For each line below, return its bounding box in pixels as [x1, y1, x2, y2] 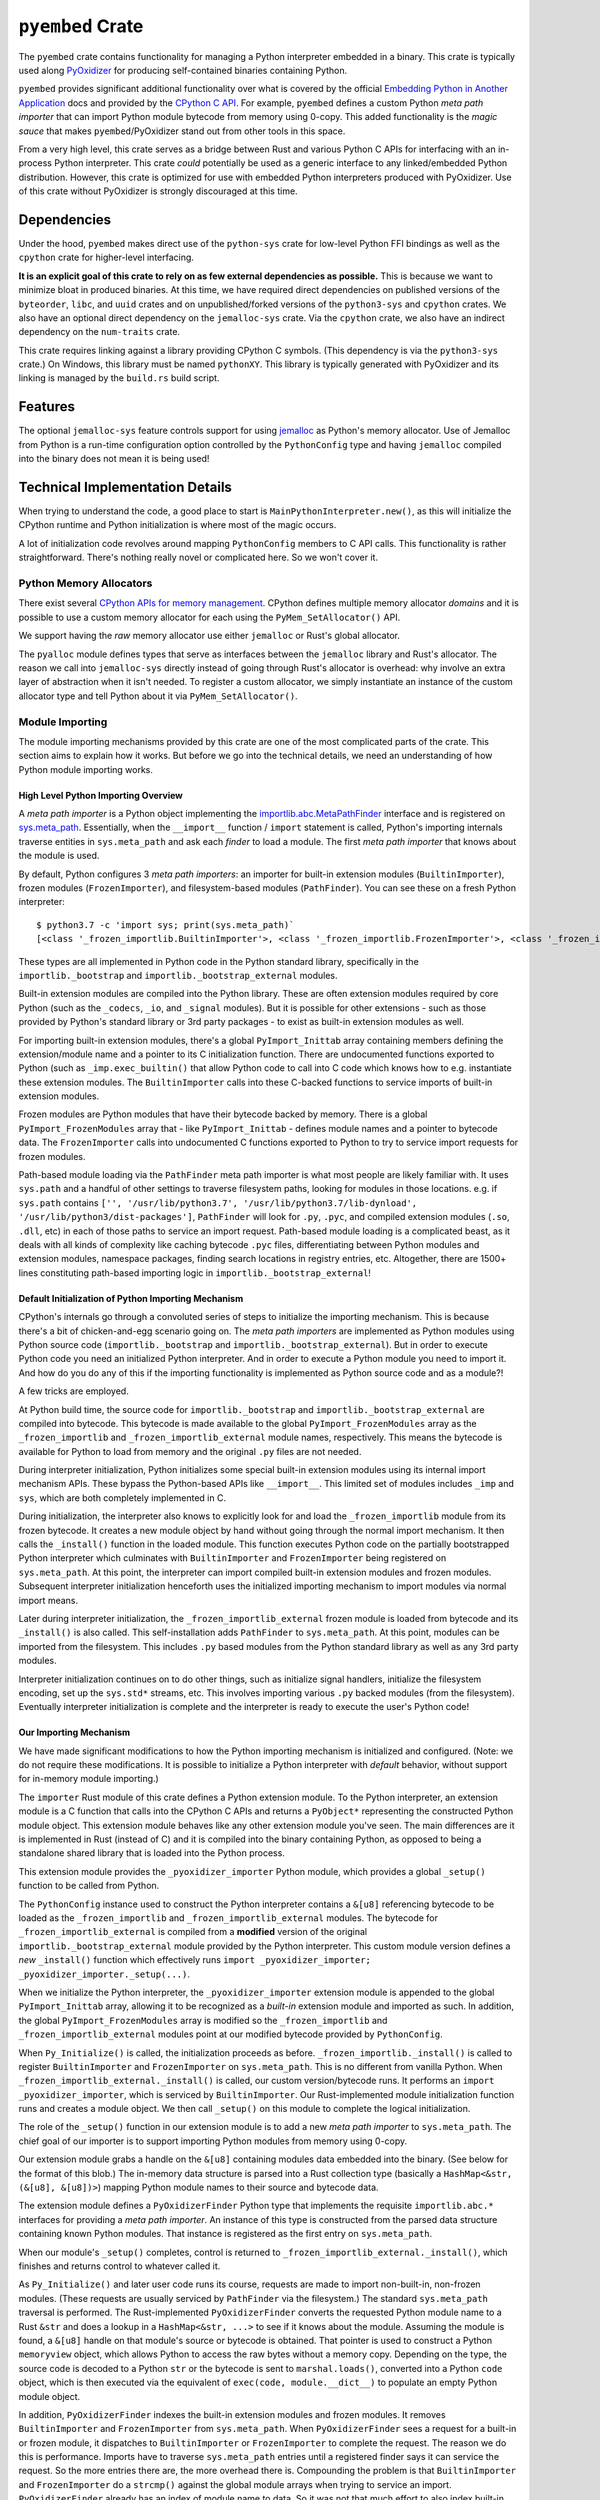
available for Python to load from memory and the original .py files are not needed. [18, 1445, 362, 1457]
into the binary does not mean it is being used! [18, 453, 210, 465]
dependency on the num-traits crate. [18, 326, 180, 338]
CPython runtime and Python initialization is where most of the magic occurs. [18, 519, 337, 531]
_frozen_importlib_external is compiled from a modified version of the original [18, 1926, 368, 1938]
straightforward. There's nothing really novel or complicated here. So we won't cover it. [18, 551, 379, 564]
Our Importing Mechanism [18, 1726, 131, 1739]
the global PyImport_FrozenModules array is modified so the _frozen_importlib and [18, 2014, 388, 2026]
